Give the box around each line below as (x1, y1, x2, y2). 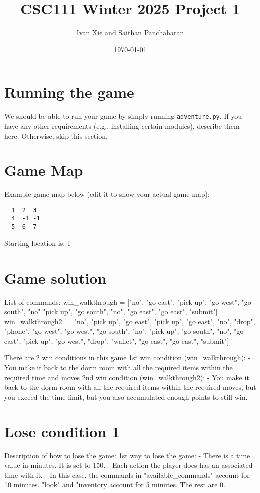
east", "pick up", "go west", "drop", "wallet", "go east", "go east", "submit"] (4, 335, 229, 346)
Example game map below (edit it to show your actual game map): (4, 189, 210, 199)
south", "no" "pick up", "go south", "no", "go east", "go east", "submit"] (4, 306, 218, 317)
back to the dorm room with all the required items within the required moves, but (4, 382, 256, 392)
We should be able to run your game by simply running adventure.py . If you (4, 111, 242, 121)
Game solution (4, 267, 107, 288)
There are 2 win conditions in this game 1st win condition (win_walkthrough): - (4, 352, 251, 363)
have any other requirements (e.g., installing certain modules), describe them (4, 120, 240, 131)
